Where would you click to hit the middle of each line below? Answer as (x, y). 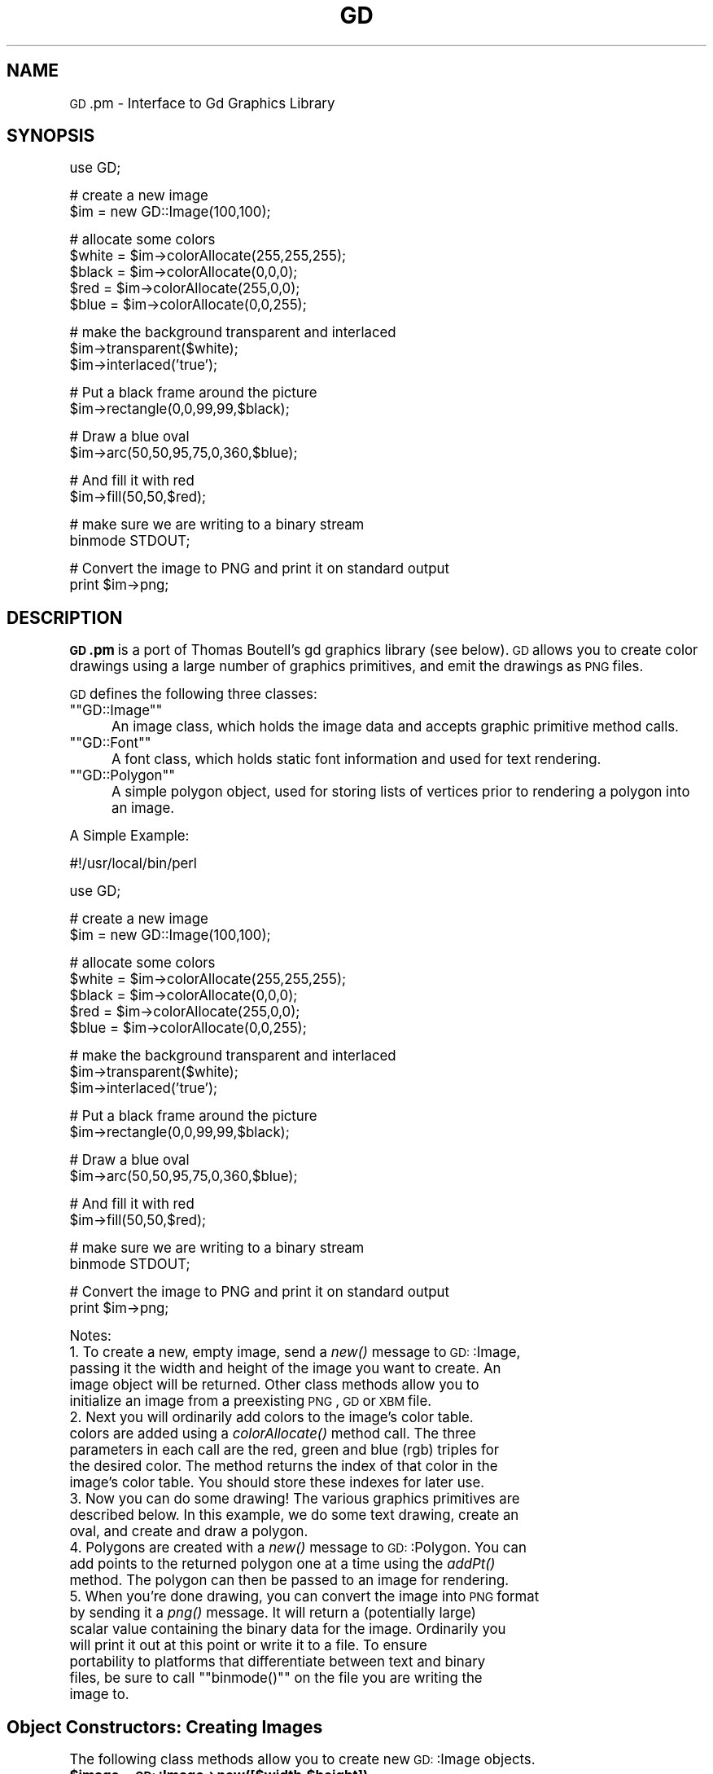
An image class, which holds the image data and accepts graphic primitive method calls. (395, 727)
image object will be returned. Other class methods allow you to (274, 1385)
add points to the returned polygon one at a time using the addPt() (282, 1564)
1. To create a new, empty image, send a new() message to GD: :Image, (295, 1352)
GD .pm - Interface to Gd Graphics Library (202, 103)
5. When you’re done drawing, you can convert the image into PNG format (304, 1597)
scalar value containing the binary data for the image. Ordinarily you (288, 1629)
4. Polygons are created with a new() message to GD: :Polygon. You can (298, 1548)
